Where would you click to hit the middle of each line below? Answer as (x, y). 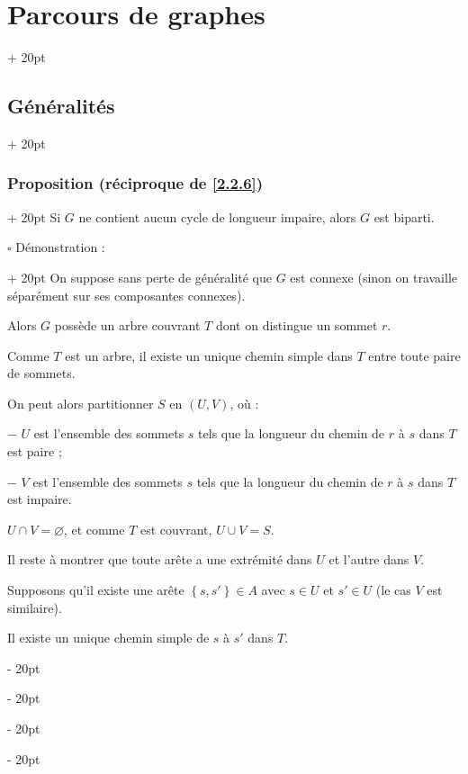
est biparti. (404, 216)
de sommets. (41, 373)
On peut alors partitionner (81, 403)
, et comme (94, 529)
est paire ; (35, 451)
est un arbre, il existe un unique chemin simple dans (209, 355)
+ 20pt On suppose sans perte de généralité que (139, 277)
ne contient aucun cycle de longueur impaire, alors (217, 216)
